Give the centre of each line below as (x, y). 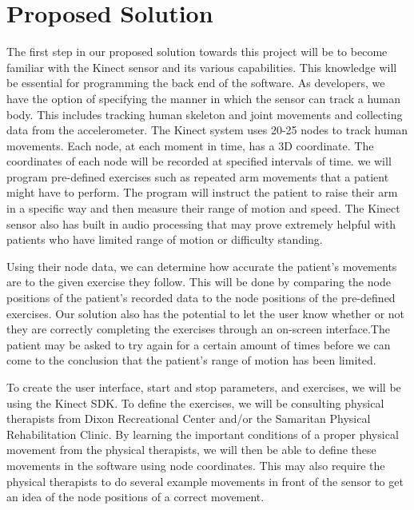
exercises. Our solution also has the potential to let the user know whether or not (206, 313)
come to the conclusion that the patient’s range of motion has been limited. (191, 360)
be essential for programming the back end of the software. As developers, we (196, 83)
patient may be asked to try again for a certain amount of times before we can (199, 344)
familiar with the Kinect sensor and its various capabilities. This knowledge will (202, 67)
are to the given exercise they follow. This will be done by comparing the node (199, 282)
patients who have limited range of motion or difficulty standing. (165, 239)
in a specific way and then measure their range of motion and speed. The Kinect (203, 208)
